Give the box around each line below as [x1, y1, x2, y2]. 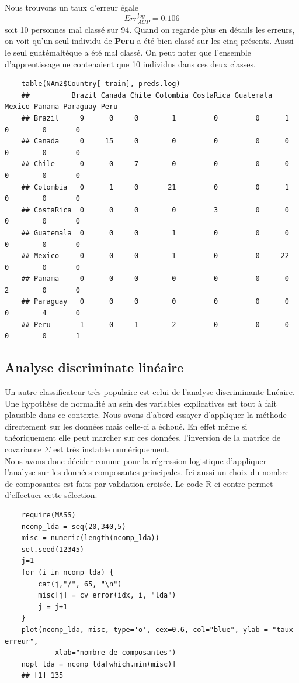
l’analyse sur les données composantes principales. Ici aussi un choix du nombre [5, 466, 289, 478]
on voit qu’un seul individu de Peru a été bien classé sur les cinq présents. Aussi [5, 35, 294, 47]
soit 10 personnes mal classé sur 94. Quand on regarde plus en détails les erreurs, [5, 23, 295, 35]
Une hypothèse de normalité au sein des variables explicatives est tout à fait [5, 397, 277, 409]
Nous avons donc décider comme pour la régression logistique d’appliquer [5, 454, 267, 466]
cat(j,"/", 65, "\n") [38, 579, 122, 588]
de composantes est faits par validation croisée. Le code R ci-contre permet [5, 477, 273, 489]
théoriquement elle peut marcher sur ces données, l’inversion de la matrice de [5, 431, 281, 444]
